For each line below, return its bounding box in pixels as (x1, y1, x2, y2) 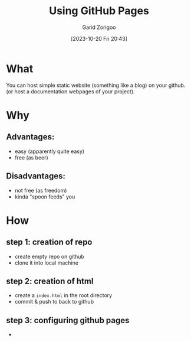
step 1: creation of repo (6, 237, 93, 247)
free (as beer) (14, 154, 48, 161)
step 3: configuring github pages (6, 315, 130, 325)
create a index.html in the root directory (14, 292, 113, 299)
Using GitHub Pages (49, 4, 149, 18)
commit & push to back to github (14, 298, 94, 305)
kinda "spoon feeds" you (14, 193, 75, 200)
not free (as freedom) (14, 187, 67, 194)
